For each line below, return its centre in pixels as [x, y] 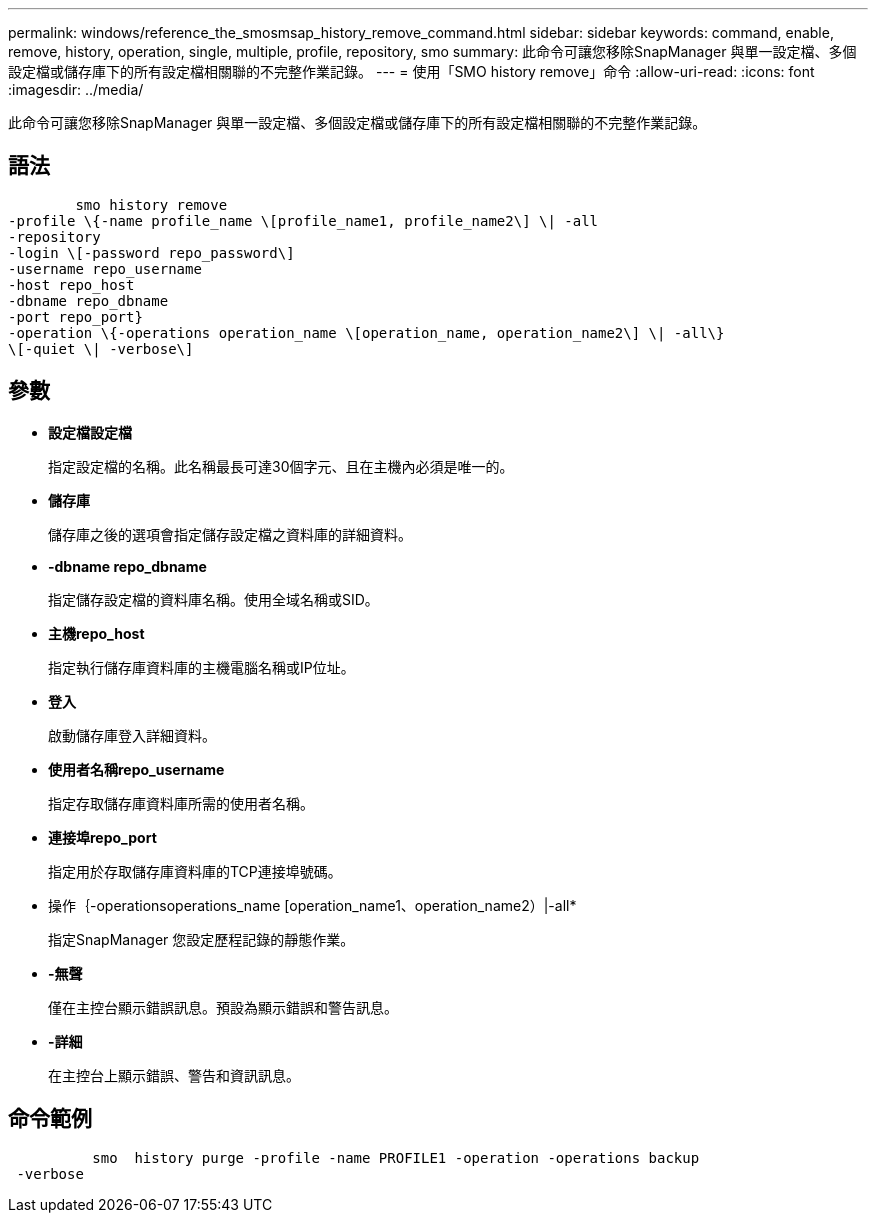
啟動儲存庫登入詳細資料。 [132, 735]
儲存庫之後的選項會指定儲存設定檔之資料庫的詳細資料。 [230, 534]
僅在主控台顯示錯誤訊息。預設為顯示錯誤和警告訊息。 [223, 1007]
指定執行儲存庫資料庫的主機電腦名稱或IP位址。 [201, 667]
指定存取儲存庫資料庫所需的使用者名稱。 [181, 803]
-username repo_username [105, 268]
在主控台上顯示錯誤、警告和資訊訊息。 [174, 1075]
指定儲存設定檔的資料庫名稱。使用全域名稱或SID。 [213, 599]
